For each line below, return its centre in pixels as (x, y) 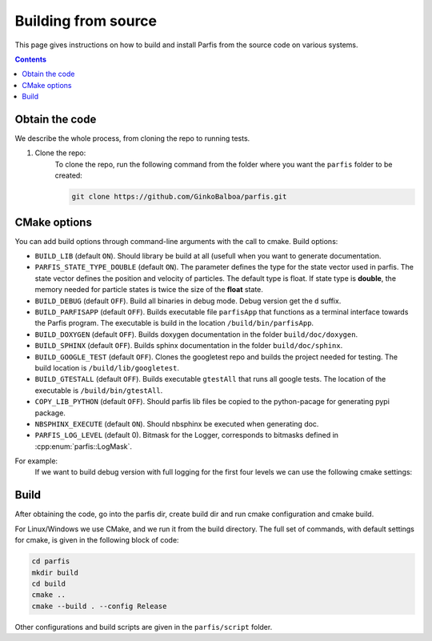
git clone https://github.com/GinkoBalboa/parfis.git (179, 197)
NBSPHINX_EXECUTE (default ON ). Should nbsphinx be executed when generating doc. (177, 423)
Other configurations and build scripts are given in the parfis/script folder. (144, 627)
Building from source (86, 21)
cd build (49, 583)
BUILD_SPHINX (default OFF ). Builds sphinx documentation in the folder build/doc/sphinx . (189, 346)
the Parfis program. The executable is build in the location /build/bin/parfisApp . (174, 323)
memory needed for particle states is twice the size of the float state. (149, 290)
